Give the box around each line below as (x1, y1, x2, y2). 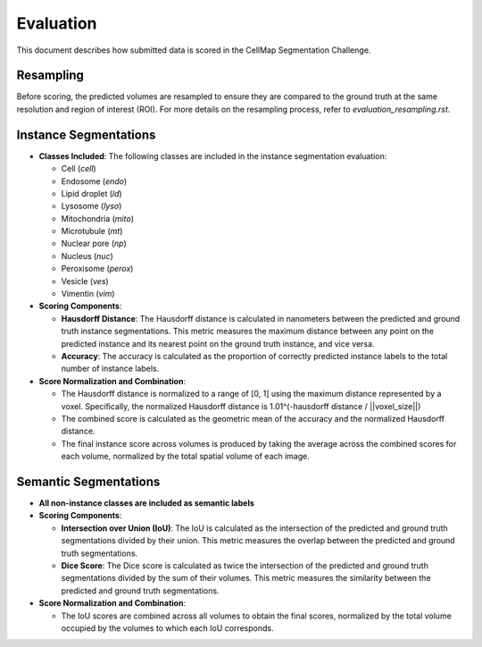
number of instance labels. (61, 363, 160, 374)
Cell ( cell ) (61, 164, 97, 174)
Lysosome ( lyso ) (61, 201, 122, 212)
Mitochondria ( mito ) (61, 213, 134, 223)
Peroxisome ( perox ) (61, 264, 134, 274)
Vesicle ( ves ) (61, 275, 109, 286)
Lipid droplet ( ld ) (61, 188, 122, 198)
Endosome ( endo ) (61, 175, 128, 187)
